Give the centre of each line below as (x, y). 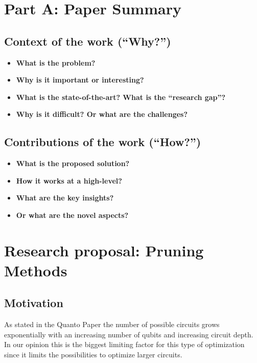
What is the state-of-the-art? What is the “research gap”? (121, 97)
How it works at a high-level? (69, 180)
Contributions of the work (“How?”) (103, 142)
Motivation (34, 303)
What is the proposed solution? (73, 163)
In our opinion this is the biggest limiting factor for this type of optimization (124, 344)
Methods (36, 270)
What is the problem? (56, 62)
